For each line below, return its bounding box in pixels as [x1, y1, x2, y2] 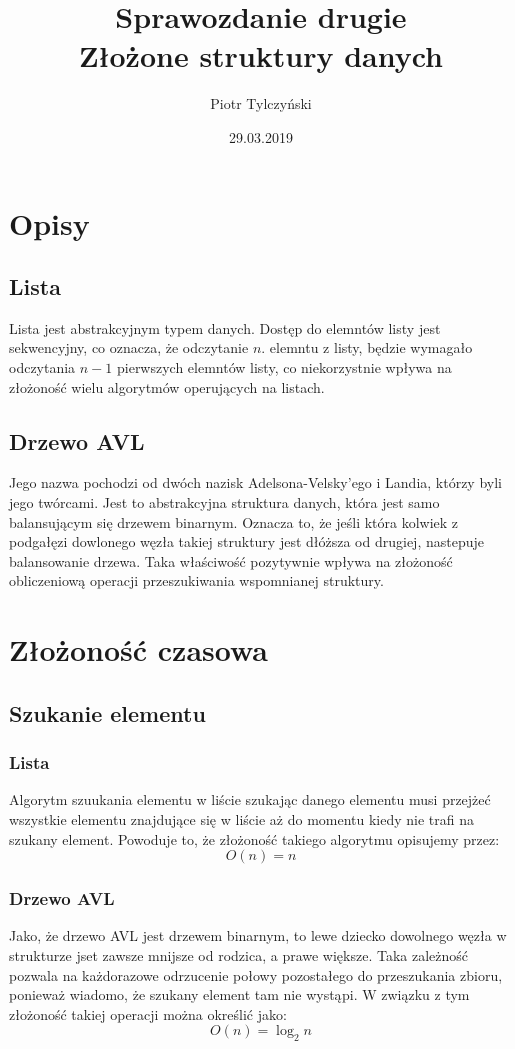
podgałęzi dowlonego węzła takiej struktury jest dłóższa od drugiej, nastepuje [9, 531, 484, 552]
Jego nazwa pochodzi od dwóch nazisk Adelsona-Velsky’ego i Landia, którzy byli [9, 472, 502, 493]
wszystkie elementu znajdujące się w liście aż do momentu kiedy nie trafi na [9, 809, 475, 829]
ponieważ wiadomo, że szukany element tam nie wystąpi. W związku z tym [9, 984, 470, 1005]
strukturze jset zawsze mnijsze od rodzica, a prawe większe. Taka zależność [9, 945, 469, 965]
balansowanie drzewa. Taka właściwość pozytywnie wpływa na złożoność [9, 550, 453, 571]
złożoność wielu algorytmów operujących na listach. [9, 376, 325, 397]
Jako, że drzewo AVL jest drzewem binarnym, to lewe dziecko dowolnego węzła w [9, 925, 507, 946]
